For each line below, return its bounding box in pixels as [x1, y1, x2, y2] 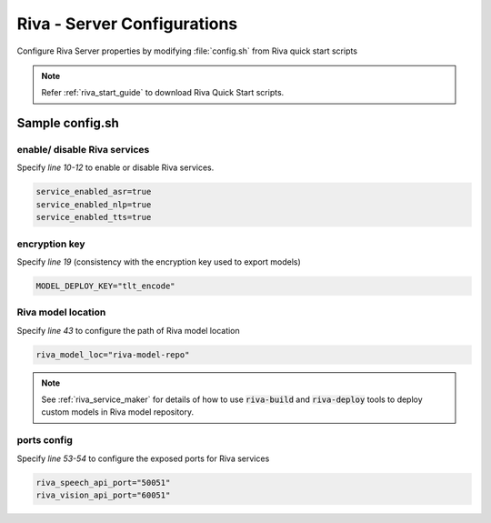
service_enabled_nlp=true [35, 199, 152, 209]
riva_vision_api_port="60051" [35, 489, 171, 500]
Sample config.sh [16, 116, 120, 131]
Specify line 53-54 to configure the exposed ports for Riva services [16, 453, 270, 464]
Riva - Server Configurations [16, 14, 238, 34]
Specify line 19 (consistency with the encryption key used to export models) [16, 256, 302, 267]
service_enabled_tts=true [35, 212, 152, 223]
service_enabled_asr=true [35, 186, 152, 197]
